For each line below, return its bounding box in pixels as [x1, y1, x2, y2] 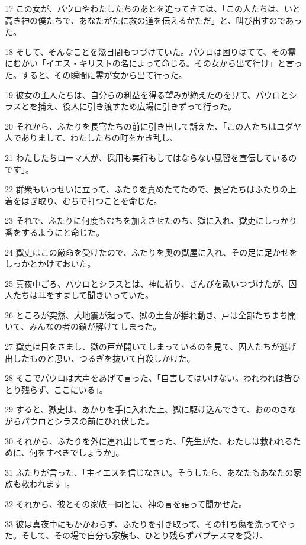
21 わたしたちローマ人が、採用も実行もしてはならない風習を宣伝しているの [5, 151, 297, 163]
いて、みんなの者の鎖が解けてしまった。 [5, 320, 162, 333]
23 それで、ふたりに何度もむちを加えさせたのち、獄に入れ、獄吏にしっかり [5, 214, 297, 227]
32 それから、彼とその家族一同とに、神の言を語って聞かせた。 [5, 498, 247, 509]
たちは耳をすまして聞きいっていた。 [12, 289, 153, 301]
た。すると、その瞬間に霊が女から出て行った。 [5, 68, 187, 80]
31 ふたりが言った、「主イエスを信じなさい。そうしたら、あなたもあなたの [5, 466, 294, 478]
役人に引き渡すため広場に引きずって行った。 [62, 100, 237, 112]
